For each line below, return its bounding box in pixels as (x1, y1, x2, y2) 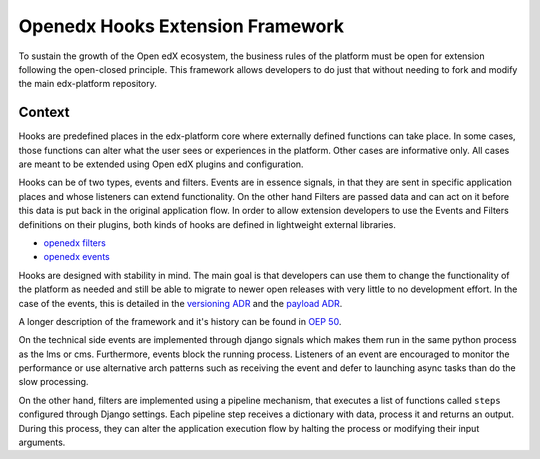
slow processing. (18, 376, 89, 388)
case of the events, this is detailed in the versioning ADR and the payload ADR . (18, 297, 343, 309)
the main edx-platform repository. (18, 78, 157, 90)
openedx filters (43, 236, 107, 249)
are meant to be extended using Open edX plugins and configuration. (18, 158, 304, 170)
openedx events (43, 251, 110, 263)
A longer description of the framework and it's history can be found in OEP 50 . (18, 315, 342, 327)
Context (18, 104, 70, 121)
